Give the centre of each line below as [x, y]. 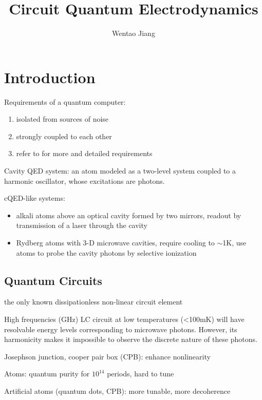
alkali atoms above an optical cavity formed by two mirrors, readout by [129, 215]
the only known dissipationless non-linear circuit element [93, 302]
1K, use [235, 242]
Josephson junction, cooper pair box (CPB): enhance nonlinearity [107, 356]
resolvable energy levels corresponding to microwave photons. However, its [121, 329]
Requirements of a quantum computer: [65, 101]
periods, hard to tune [141, 374]
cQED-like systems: [35, 198]
